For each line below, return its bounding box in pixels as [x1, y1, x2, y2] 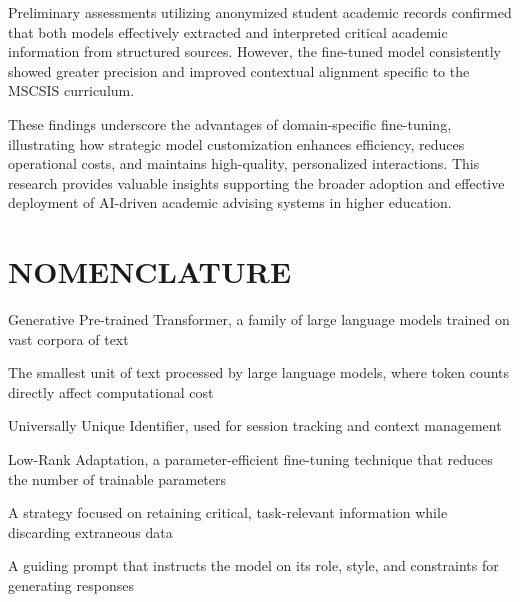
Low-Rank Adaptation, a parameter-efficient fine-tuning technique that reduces [8, 449, 493, 470]
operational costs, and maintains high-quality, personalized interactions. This [8, 153, 480, 174]
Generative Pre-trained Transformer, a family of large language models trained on [8, 309, 510, 330]
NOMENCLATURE [8, 251, 292, 292]
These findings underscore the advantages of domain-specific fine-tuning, [8, 113, 452, 134]
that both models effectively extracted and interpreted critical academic [8, 21, 448, 42]
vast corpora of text [8, 328, 129, 349]
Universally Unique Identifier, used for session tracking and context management [8, 415, 502, 436]
